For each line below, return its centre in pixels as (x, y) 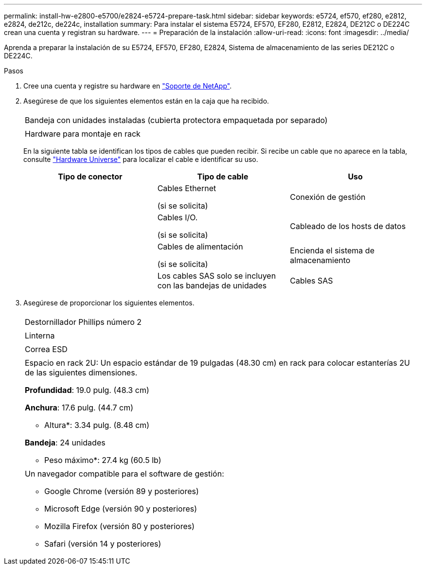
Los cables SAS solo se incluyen (217, 276)
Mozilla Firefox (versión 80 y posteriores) (120, 526)
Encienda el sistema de (332, 250)
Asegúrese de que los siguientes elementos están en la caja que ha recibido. (146, 101)
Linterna (40, 336)
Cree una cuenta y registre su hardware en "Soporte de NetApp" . (128, 86)
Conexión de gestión (328, 197)
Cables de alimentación (200, 247)
